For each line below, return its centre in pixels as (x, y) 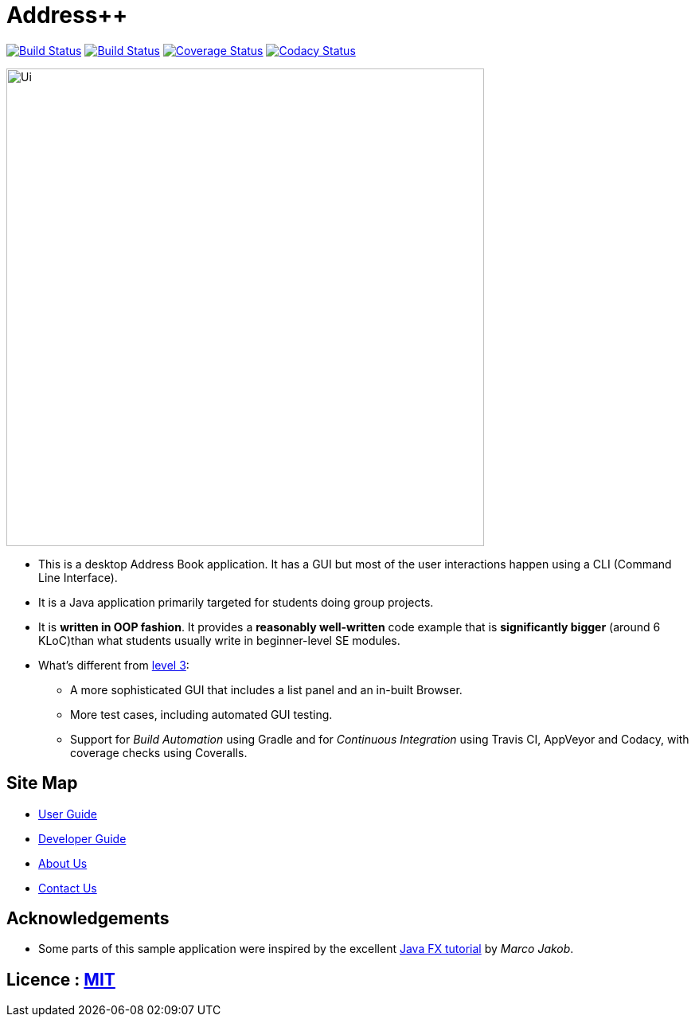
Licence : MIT (61, 979)
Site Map (42, 783)
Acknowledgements (88, 919)
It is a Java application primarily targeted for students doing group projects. (236, 602)
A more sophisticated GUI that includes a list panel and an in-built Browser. (266, 689)
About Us (63, 863)
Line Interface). (78, 577)
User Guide (68, 814)
